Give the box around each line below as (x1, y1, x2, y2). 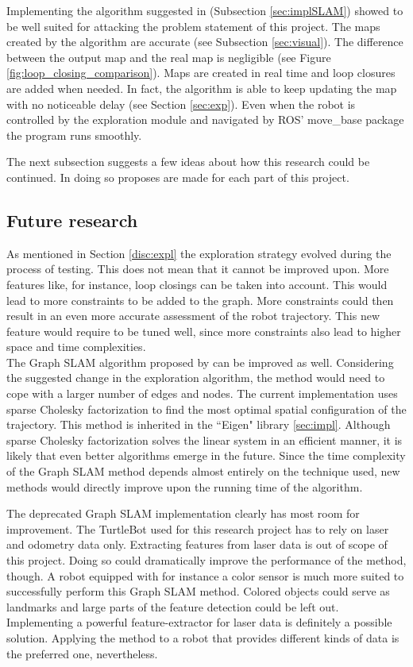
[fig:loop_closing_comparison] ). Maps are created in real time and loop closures (6, 64, 396, 81)
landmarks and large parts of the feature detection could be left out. (6, 598, 339, 615)
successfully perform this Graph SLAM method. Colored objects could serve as (6, 583, 390, 600)
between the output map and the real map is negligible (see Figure (6, 48, 331, 65)
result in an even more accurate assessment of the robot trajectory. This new (6, 307, 380, 324)
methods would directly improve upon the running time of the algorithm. (6, 478, 363, 495)
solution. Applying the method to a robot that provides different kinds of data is (6, 629, 399, 646)
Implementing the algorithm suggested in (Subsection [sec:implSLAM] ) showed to (6, 2, 403, 18)
